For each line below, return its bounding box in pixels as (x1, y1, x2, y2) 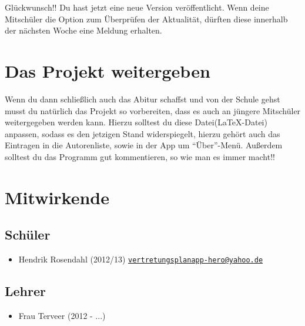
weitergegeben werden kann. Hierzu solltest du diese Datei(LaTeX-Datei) (5, 116, 267, 128)
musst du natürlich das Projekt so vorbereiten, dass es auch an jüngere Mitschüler (5, 104, 301, 117)
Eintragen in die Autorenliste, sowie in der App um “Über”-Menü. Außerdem (5, 139, 283, 151)
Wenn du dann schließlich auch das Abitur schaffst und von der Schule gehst (5, 92, 280, 105)
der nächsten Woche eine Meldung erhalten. (5, 24, 162, 36)
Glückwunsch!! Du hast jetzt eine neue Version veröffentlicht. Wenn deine (5, 1, 269, 13)
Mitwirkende (5, 185, 109, 209)
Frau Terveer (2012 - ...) (18, 309, 106, 321)
